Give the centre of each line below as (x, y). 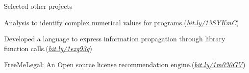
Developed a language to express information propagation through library (115, 39)
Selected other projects (38, 6)
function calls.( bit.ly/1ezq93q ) (48, 48)
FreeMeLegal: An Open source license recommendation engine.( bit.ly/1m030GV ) (125, 64)
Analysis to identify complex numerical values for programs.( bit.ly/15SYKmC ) (122, 22)
